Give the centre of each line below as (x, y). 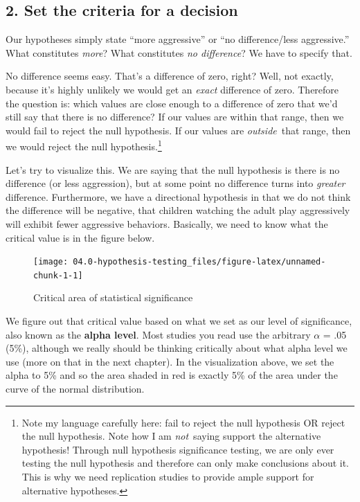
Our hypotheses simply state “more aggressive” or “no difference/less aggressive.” (178, 39)
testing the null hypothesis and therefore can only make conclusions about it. (186, 463)
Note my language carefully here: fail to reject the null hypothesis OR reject (183, 422)
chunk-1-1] (58, 275)
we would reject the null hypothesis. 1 (84, 145)
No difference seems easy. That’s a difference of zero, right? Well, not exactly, (170, 76)
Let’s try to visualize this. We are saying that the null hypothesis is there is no (173, 169)
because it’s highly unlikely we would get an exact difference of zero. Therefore (172, 89)
